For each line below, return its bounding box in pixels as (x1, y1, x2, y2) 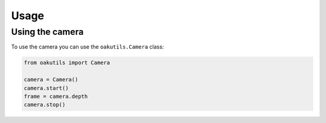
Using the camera (11, 26, 84, 37)
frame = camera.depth (24, 93, 88, 100)
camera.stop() (24, 101, 66, 108)
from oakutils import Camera (24, 59, 110, 66)
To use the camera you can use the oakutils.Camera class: (11, 43, 164, 50)
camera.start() (24, 85, 69, 91)
